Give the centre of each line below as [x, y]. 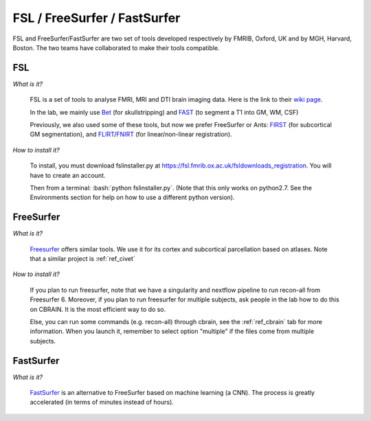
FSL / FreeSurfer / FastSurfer [97, 18]
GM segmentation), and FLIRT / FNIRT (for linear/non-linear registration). [131, 135]
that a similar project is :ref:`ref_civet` [82, 259]
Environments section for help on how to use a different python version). [132, 197]
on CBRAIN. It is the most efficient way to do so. [98, 309]
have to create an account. [68, 175]
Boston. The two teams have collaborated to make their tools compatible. [116, 47]
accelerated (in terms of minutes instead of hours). [102, 402]
